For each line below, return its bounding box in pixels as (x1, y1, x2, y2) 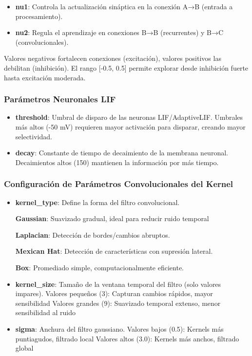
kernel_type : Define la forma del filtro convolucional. (15, 197, 180, 207)
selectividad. (15, 131, 52, 141)
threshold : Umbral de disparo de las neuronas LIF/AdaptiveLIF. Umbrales (15, 112, 243, 122)
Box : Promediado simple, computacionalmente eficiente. (15, 262, 184, 272)
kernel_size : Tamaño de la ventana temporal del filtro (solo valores (15, 279, 221, 289)
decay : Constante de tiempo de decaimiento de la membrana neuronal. (15, 148, 228, 158)
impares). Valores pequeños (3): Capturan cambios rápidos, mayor (15, 288, 213, 299)
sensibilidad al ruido (15, 307, 76, 318)
